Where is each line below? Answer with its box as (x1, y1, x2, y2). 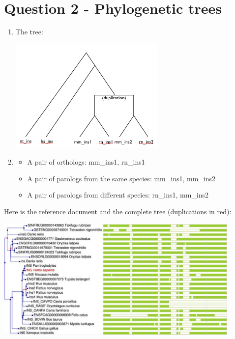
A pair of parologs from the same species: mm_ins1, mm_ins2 (27, 173, 216, 183)
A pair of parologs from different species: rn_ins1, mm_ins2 (27, 190, 209, 200)
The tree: (15, 27, 43, 37)
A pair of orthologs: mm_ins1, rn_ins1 (27, 157, 145, 167)
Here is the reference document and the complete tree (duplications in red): (4, 206, 232, 217)
